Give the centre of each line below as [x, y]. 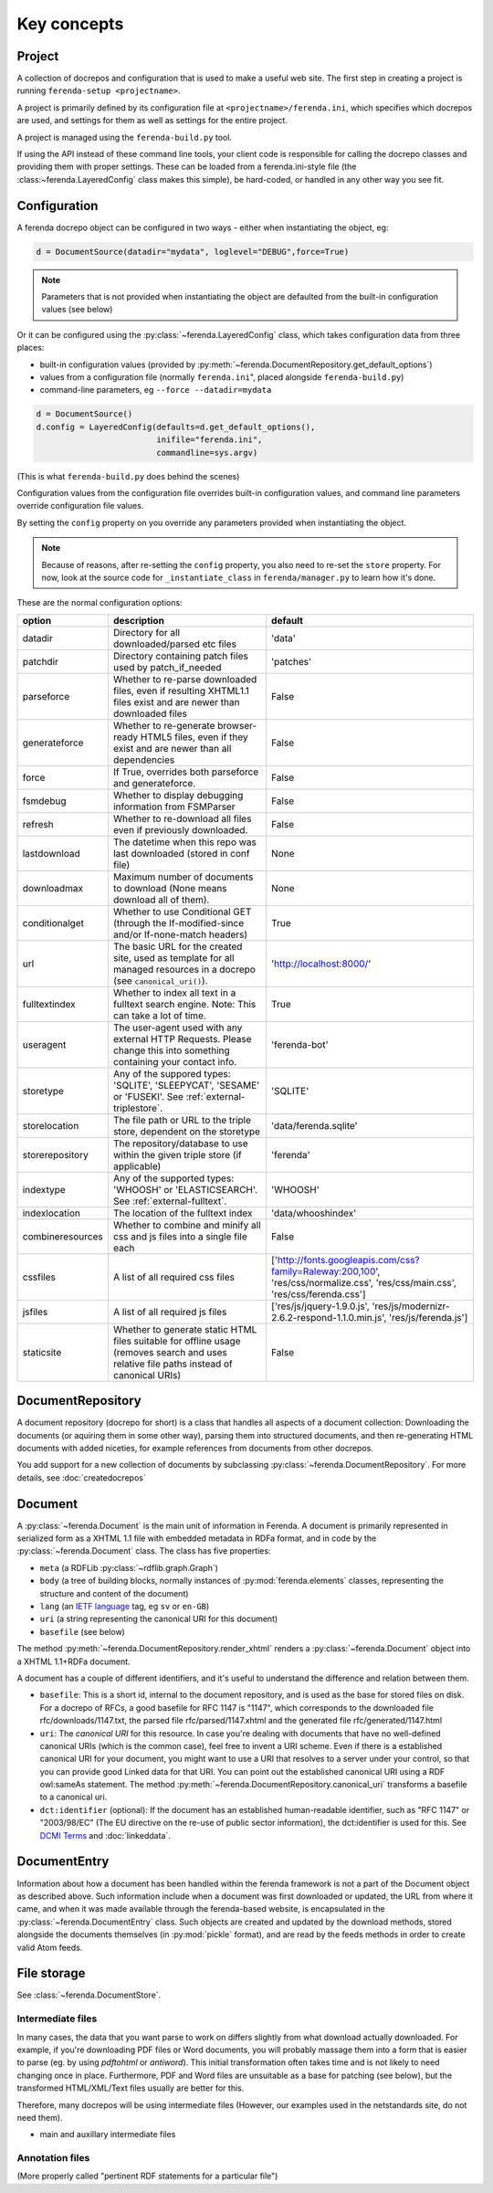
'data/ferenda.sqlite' [314, 1125]
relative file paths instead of [173, 1364]
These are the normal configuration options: [100, 603]
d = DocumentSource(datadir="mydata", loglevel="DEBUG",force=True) [193, 252]
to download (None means [170, 888]
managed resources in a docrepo [184, 969]
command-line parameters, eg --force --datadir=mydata [156, 390]
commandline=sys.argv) [207, 453]
